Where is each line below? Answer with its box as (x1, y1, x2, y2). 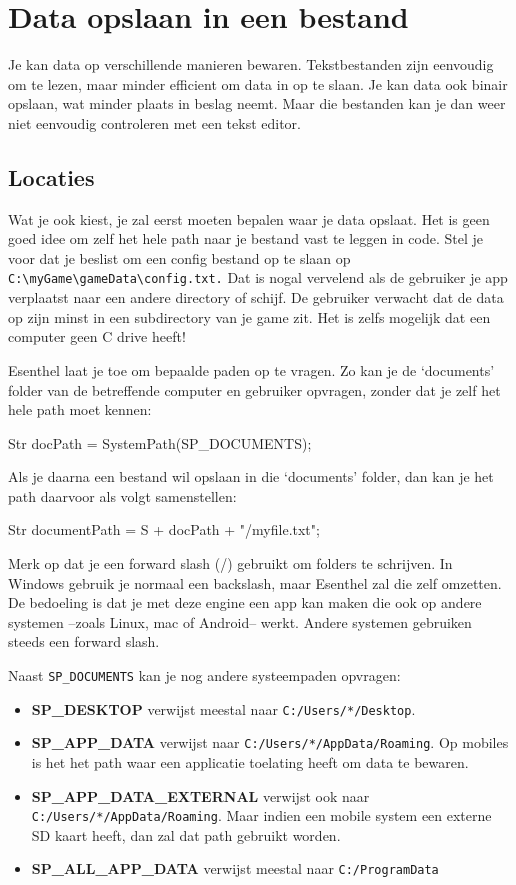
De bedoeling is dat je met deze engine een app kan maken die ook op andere (8, 592, 482, 613)
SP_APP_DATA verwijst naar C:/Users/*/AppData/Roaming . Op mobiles (31, 732, 509, 753)
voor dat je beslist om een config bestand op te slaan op (8, 247, 351, 268)
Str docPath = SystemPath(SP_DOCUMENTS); (8, 432, 312, 453)
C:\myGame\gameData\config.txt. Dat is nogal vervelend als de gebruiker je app (8, 267, 508, 288)
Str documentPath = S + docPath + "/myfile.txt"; (8, 519, 320, 540)
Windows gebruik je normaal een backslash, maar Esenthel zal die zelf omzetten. (8, 572, 502, 593)
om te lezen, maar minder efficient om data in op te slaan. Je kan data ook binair (8, 73, 508, 94)
